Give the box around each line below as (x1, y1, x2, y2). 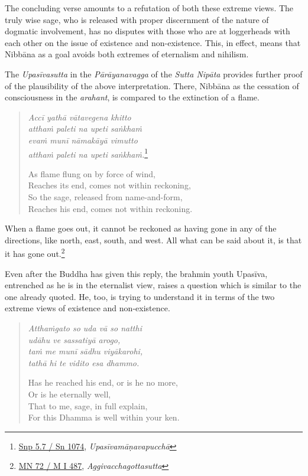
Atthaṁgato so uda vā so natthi (28, 321, 142, 334)
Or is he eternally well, (28, 387, 111, 400)
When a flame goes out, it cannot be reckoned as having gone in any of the (5, 222, 277, 234)
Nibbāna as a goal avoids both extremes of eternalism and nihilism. (5, 48, 249, 60)
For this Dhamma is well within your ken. (28, 411, 180, 423)
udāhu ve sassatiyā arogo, (28, 333, 121, 345)
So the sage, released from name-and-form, (28, 190, 183, 203)
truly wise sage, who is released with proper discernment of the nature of (5, 13, 269, 25)
